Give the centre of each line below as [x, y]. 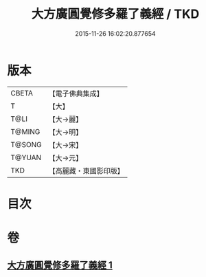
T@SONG [26, 144]
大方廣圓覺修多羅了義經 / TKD [115, 14]
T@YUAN [26, 157]
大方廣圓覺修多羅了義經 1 [60, 265]
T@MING [25, 131]
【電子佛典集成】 [76, 93]
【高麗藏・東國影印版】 [87, 170]
